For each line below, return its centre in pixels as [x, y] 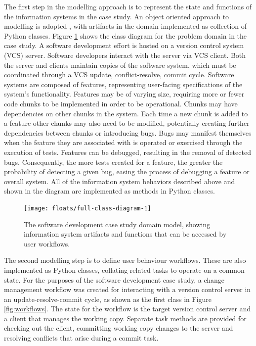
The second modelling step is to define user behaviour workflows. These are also [125, 260]
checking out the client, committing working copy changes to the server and [119, 328]
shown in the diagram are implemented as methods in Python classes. [109, 191]
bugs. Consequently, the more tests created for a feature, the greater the [113, 162]
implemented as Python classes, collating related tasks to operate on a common [124, 270]
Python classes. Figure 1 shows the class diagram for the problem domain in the [126, 35]
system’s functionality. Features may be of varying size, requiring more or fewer [124, 94]
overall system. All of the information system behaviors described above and [120, 181]
